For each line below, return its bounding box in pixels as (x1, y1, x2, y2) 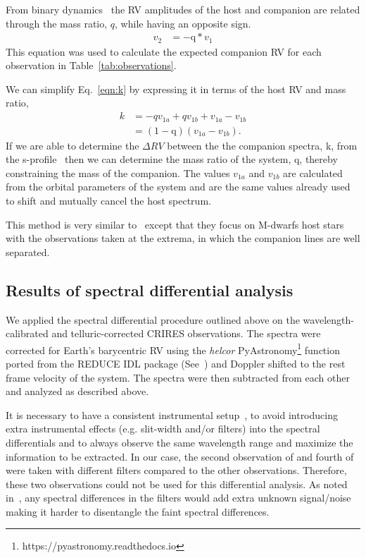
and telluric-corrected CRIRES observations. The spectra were (51, 326, 321, 341)
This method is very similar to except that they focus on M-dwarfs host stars (6, 217, 344, 231)
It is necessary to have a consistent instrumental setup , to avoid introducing (6, 407, 338, 422)
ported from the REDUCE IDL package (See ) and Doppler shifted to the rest (6, 356, 346, 370)
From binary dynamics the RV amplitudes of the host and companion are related (6, 2, 360, 16)
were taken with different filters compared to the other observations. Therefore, (6, 463, 347, 478)
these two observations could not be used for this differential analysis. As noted (6, 476, 348, 491)
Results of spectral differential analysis (6, 279, 294, 301)
